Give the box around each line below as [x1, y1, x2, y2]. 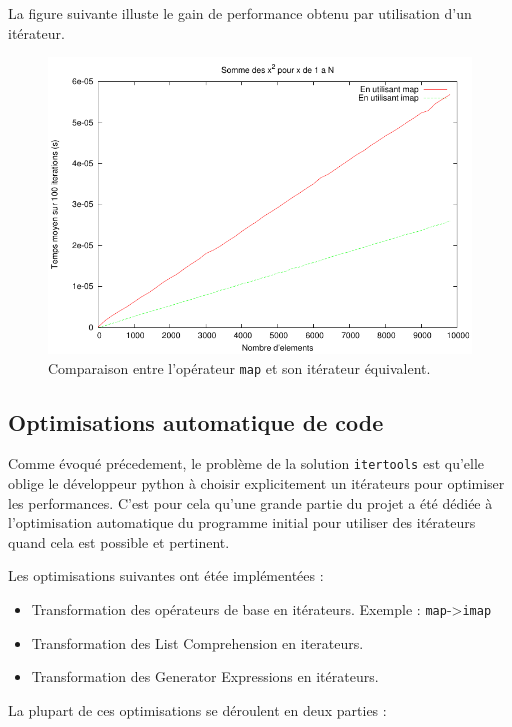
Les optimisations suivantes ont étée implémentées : [8, 565, 324, 586]
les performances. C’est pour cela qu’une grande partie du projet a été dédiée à [8, 492, 493, 513]
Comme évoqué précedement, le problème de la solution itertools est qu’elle [8, 453, 485, 474]
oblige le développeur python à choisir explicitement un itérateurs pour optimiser [8, 473, 505, 494]
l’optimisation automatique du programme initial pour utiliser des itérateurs [8, 512, 476, 533]
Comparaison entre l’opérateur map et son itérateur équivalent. [48, 357, 431, 378]
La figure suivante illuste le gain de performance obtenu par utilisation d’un [8, 3, 472, 23]
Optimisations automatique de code [8, 406, 384, 437]
